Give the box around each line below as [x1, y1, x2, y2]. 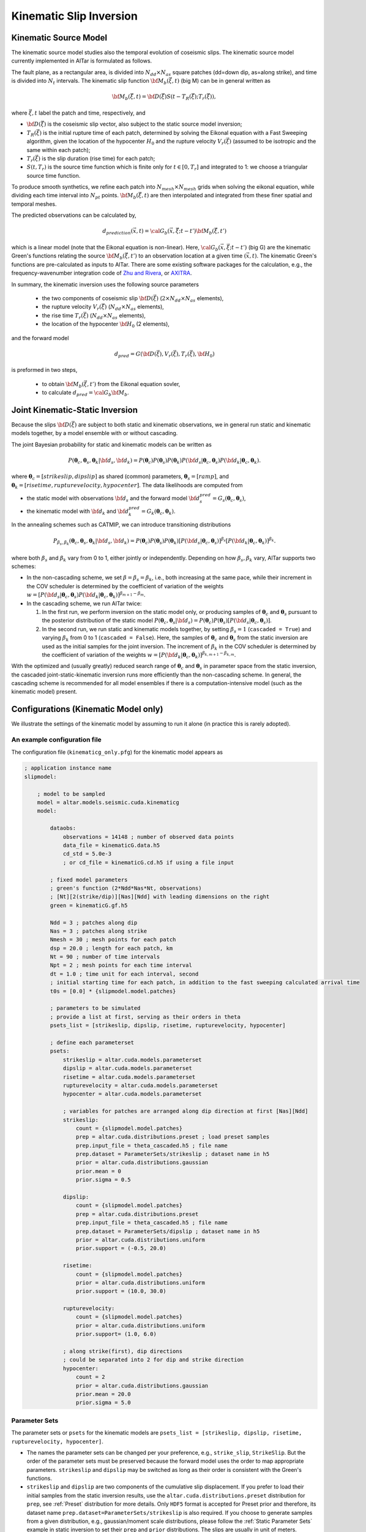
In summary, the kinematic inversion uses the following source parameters [11, 281, 199, 288]
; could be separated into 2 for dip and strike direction [62, 1356, 244, 1363]
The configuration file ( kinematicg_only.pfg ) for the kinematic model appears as [11, 748, 223, 756]
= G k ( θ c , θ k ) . [141, 507, 176, 516]
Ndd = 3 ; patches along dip [50, 919, 138, 926]
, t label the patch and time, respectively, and [31, 109, 146, 116]
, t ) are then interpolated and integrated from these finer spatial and [141, 192, 312, 199]
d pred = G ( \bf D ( [114, 350, 157, 358]
